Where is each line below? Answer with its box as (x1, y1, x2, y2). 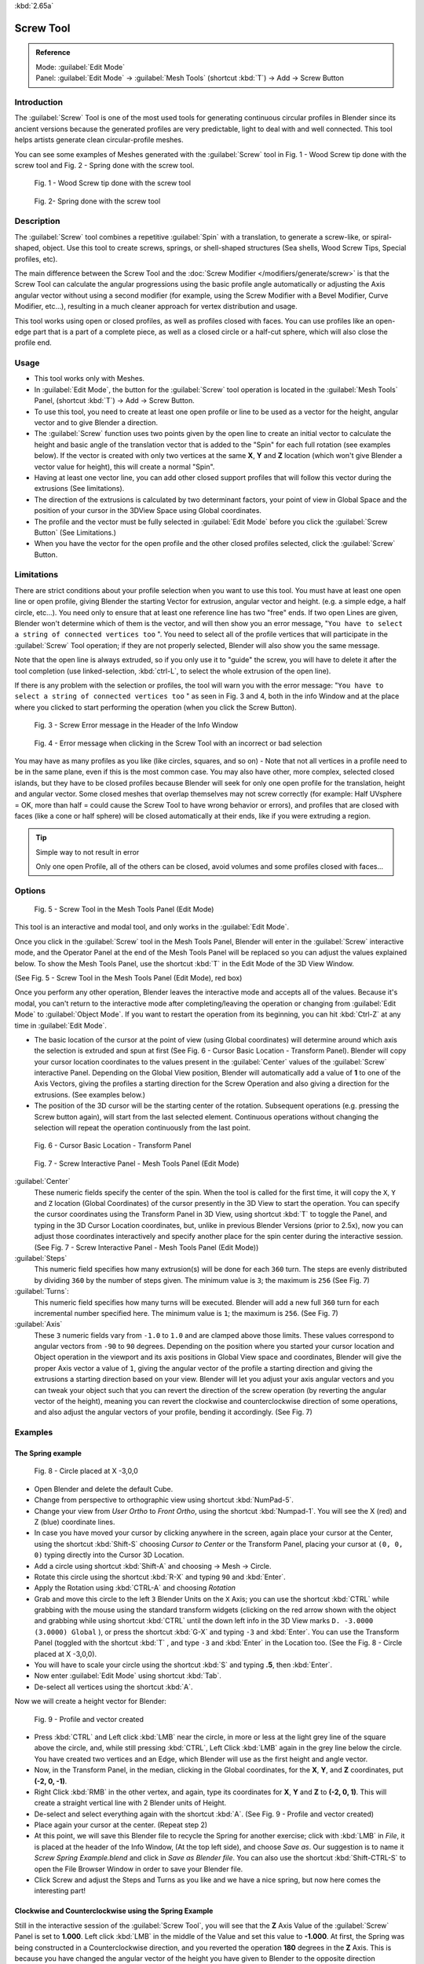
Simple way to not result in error (35, 847, 140, 856)
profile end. (14, 338, 53, 347)
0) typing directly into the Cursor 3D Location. (34, 1550, 185, 1559)
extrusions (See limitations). (34, 484, 125, 493)
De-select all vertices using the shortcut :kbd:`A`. (34, 1682, 193, 1691)
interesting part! (34, 1886, 86, 1896)
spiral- (370, 232, 393, 241)
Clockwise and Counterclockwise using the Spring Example (14, 1906, 214, 1916)
